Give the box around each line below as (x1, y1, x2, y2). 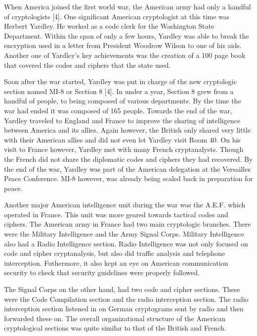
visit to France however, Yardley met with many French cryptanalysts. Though (4, 144, 244, 154)
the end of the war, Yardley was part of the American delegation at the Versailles (4, 163, 251, 174)
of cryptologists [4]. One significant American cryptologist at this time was (4, 11, 230, 21)
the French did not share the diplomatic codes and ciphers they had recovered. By (4, 153, 253, 164)
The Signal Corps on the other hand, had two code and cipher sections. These (4, 284, 240, 294)
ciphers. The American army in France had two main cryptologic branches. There (4, 219, 251, 229)
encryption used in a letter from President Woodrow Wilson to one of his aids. (4, 40, 242, 50)
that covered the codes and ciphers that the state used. (4, 59, 171, 70)
